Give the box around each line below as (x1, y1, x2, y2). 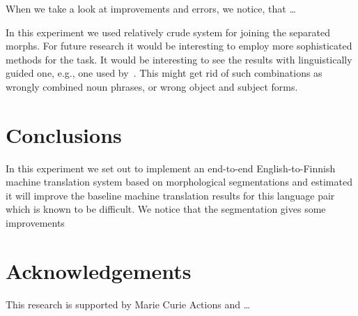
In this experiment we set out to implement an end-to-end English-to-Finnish (6, 160, 336, 175)
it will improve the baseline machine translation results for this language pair (6, 188, 335, 202)
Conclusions (6, 120, 122, 149)
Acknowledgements (6, 256, 192, 285)
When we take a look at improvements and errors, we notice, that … (6, 1, 296, 15)
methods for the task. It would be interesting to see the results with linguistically (6, 52, 352, 66)
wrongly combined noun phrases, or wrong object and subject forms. (6, 79, 298, 93)
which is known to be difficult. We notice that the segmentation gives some (6, 202, 326, 216)
